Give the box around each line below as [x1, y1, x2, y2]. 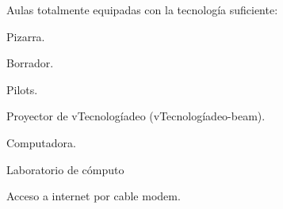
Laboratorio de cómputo [6, 161, 124, 177]
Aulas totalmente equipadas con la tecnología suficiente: [6, 2, 278, 17]
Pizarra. [6, 28, 45, 44]
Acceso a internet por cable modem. [6, 188, 181, 204]
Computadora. [6, 134, 76, 150]
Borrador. [6, 55, 54, 71]
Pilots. [6, 81, 38, 97]
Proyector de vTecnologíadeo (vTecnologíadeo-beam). [6, 108, 266, 124]
